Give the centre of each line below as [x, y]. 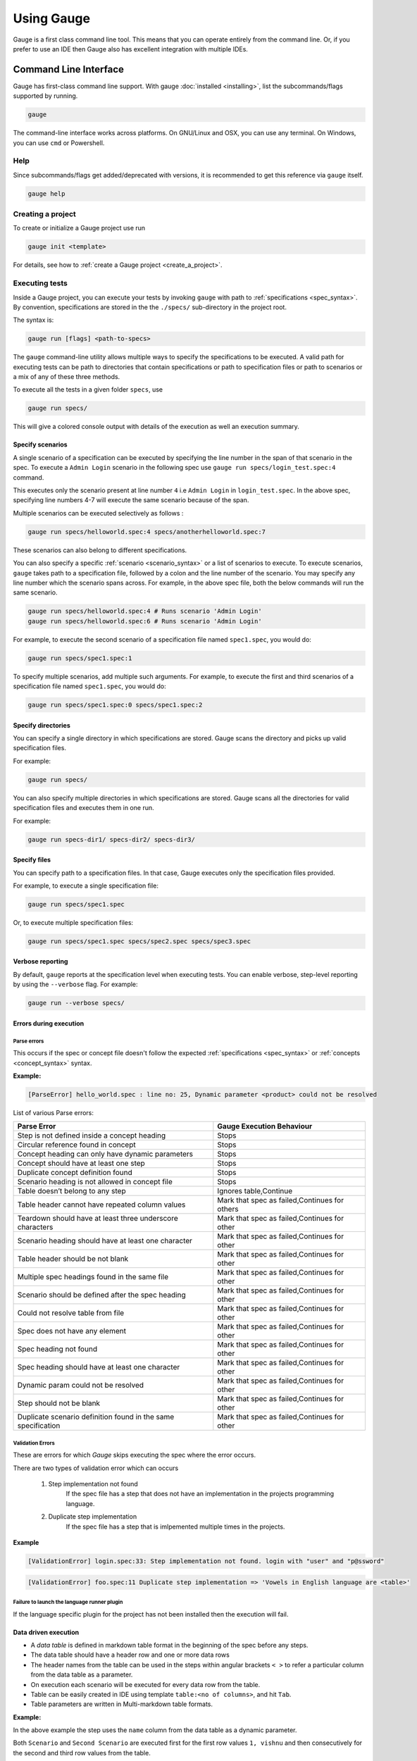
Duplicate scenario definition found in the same [96, 1417]
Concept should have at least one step [81, 1164]
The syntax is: [33, 320]
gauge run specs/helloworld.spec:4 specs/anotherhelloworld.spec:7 [147, 531]
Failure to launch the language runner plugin [68, 1602]
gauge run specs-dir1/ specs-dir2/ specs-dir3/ [111, 839]
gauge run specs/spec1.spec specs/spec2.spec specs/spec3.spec [139, 941]
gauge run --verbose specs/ [76, 1003]
